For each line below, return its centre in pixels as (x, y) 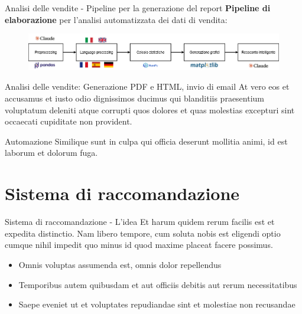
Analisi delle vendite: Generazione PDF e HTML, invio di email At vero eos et (147, 86)
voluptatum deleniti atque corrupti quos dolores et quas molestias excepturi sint (150, 109)
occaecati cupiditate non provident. (69, 121)
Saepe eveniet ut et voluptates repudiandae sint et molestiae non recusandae (157, 304)
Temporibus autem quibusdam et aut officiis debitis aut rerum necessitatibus (158, 284)
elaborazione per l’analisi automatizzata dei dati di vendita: (116, 19)
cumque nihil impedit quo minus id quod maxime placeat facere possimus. (139, 245)
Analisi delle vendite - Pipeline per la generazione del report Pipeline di (138, 8)
